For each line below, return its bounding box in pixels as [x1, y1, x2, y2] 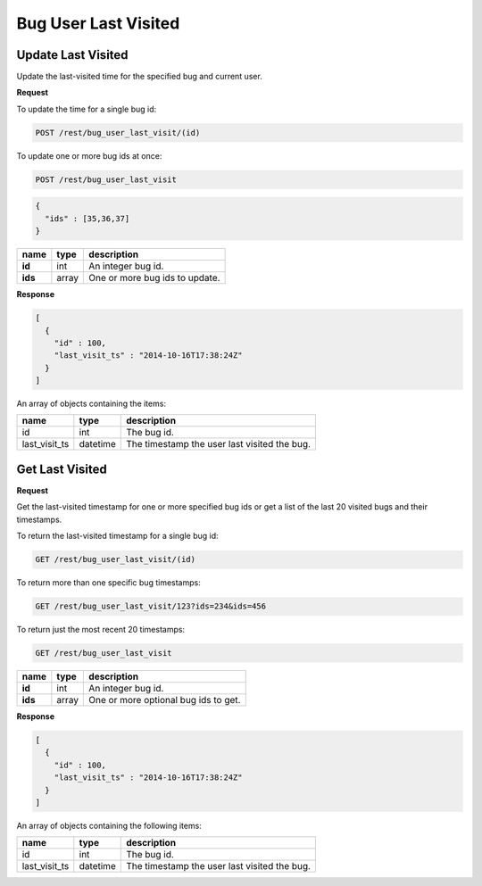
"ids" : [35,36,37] [45, 213, 130, 223]
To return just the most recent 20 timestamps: [16, 625, 186, 635]
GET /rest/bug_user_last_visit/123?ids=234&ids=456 [35, 601, 267, 611]
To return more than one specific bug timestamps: [16, 577, 201, 588]
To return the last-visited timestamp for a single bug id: [16, 531, 219, 542]
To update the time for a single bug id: [16, 104, 157, 114]
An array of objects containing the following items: [16, 820, 203, 831]
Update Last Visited [16, 47, 129, 62]
